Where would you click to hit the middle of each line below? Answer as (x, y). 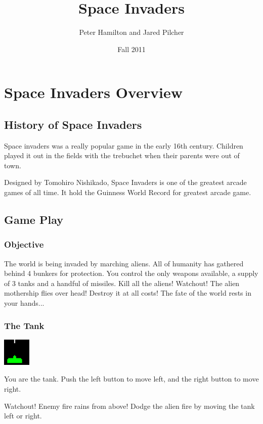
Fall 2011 (131, 49)
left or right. (23, 416)
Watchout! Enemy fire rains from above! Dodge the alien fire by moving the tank (129, 406)
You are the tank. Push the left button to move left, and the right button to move (131, 379)
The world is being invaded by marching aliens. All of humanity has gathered (124, 263)
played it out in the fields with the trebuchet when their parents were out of (122, 155)
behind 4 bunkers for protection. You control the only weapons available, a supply (131, 273)
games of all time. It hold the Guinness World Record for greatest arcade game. (128, 192)
